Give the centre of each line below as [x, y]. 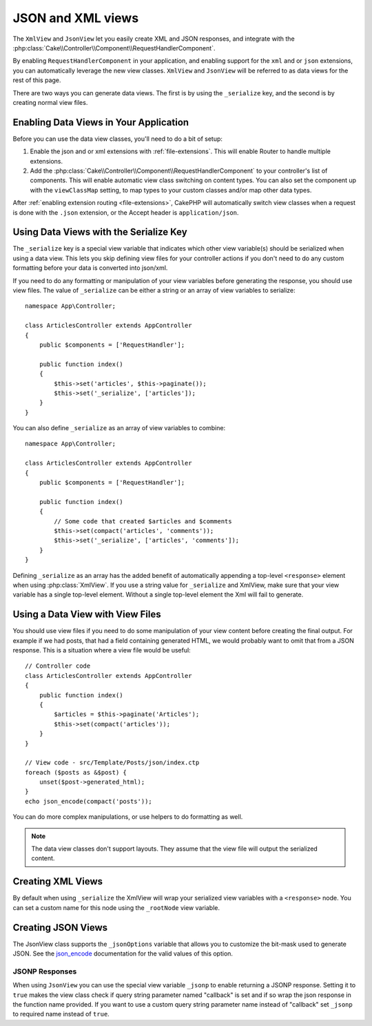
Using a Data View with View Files [87, 614]
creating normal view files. [50, 102]
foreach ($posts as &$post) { [76, 772]
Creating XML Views [58, 881]
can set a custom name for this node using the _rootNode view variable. [116, 907]
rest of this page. [37, 80]
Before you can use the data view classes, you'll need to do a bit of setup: [118, 139]
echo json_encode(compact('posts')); [89, 801]
